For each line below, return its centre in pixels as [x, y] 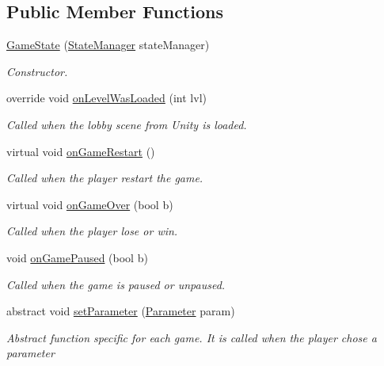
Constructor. [37, 71]
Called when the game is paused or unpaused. [116, 284]
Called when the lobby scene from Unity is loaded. [127, 124]
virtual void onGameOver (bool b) [90, 204]
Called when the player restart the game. [105, 178]
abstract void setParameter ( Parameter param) [121, 311]
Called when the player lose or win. [92, 231]
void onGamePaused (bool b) [77, 257]
